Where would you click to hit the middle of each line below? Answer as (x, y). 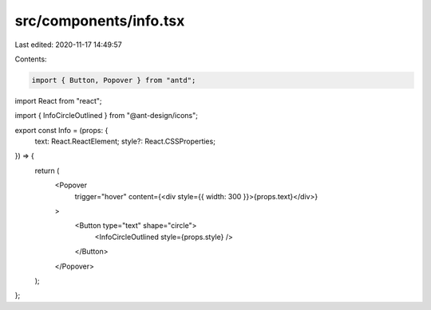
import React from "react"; (58, 100)
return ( (47, 171)
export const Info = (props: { (61, 130)
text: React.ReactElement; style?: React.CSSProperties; (125, 141)
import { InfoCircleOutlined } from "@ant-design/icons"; (107, 116)
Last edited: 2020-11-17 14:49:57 (69, 45)
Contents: (31, 59)
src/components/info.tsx (100, 21)
